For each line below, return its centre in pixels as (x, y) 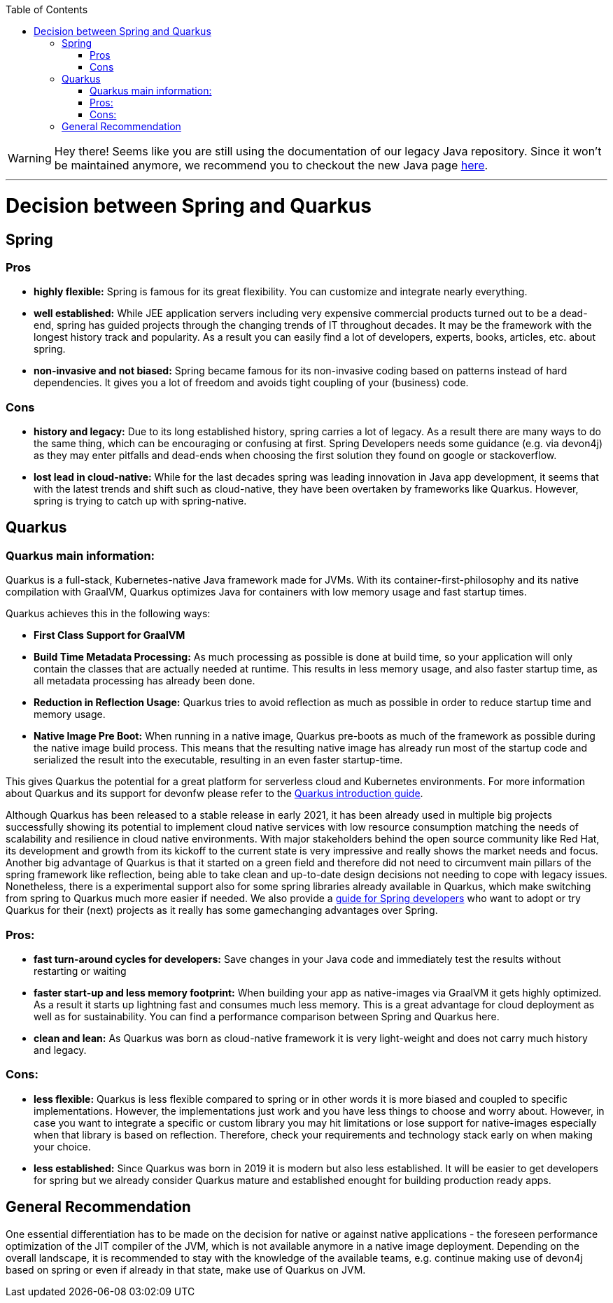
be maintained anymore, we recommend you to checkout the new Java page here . (271, 165)
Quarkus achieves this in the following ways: (108, 614)
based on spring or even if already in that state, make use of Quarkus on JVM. (186, 1269)
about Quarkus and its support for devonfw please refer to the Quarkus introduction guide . (214, 794)
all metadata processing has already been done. (145, 681)
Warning (30, 158)
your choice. (62, 1146)
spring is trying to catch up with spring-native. (140, 501)
